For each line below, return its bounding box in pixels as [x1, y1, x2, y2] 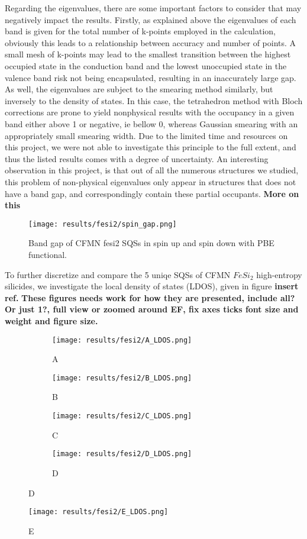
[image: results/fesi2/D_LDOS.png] [52, 450, 192, 459]
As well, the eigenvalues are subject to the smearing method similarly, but [5, 83, 273, 95]
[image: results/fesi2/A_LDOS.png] [52, 335, 192, 344]
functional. [28, 248, 67, 260]
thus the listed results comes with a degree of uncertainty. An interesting [5, 152, 269, 164]
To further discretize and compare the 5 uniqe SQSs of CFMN [5, 268, 231, 280]
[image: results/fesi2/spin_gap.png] [28, 220, 177, 228]
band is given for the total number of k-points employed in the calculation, [5, 25, 276, 37]
